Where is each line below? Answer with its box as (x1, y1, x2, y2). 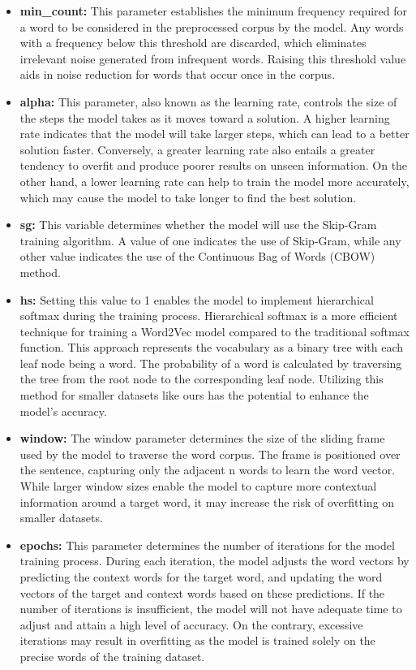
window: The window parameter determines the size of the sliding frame (19, 430, 385, 447)
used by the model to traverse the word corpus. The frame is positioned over (19, 445, 401, 462)
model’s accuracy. (19, 402, 107, 419)
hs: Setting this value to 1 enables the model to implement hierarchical (19, 291, 374, 308)
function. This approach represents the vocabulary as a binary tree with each (19, 339, 404, 356)
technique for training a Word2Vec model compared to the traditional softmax (19, 322, 410, 339)
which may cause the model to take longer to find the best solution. (19, 188, 357, 205)
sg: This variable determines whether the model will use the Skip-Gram (19, 216, 377, 233)
